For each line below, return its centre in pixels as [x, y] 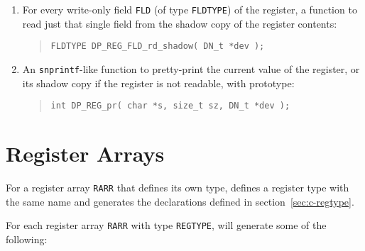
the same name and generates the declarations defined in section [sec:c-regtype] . [180, 201]
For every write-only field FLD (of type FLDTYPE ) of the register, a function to [190, 9]
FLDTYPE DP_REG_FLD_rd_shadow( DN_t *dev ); [158, 46]
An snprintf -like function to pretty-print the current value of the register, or [191, 68]
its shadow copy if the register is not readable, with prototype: [158, 83]
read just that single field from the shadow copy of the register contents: [180, 23]
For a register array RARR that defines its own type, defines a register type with [178, 187]
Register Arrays [85, 153]
